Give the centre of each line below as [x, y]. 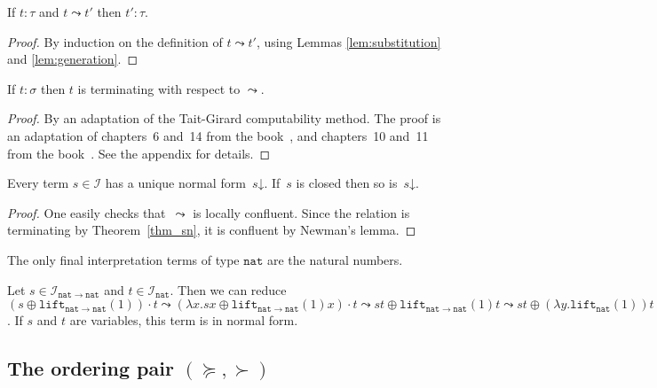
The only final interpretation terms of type [123, 259]
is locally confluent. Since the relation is [301, 212]
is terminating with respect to [159, 88]
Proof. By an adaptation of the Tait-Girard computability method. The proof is [224, 118]
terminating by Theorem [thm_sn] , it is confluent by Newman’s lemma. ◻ [212, 230]
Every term [38, 183]
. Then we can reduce [228, 289]
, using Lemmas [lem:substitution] [348, 41]
